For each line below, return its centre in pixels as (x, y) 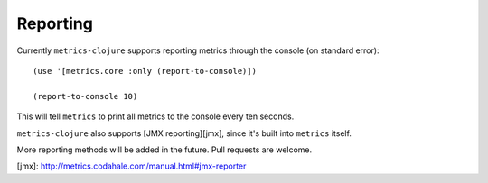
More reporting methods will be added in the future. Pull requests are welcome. (164, 150)
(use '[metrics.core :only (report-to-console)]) (145, 71)
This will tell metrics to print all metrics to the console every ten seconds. (155, 116)
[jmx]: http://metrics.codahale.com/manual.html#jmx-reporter (131, 166)
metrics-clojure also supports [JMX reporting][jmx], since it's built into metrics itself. (184, 133)
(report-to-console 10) (85, 96)
